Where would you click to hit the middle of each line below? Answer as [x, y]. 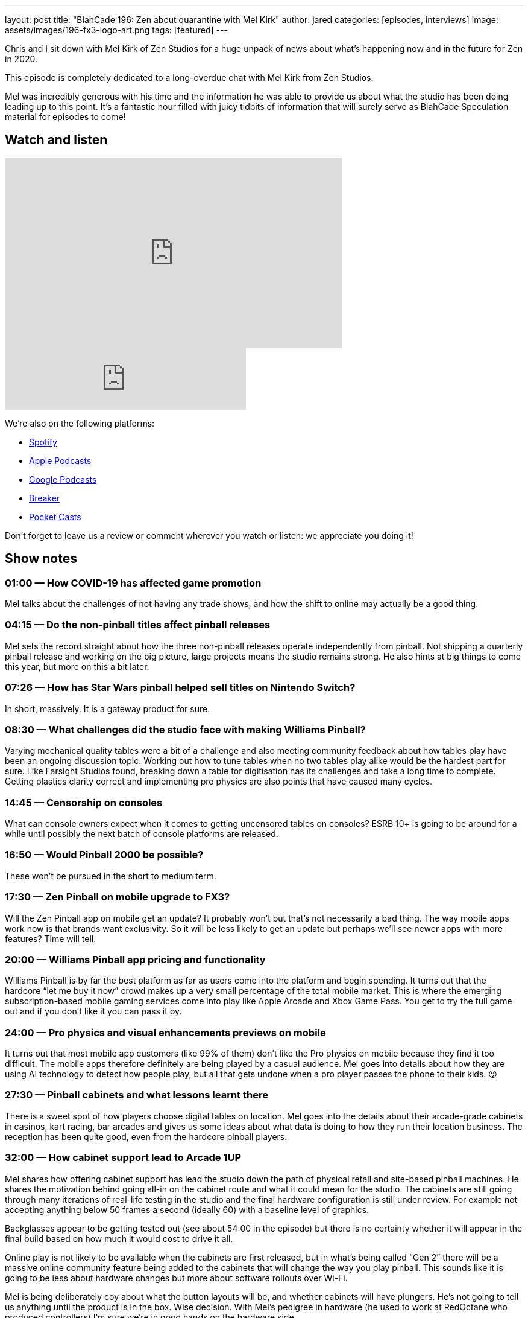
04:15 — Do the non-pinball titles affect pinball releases [138, 625]
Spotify [43, 442]
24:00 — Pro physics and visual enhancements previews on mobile [165, 1032]
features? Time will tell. [51, 938]
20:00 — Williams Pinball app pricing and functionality [135, 959]
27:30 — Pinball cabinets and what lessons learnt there [137, 1095]
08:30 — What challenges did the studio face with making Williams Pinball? [185, 729]
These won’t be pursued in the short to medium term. [111, 876]
